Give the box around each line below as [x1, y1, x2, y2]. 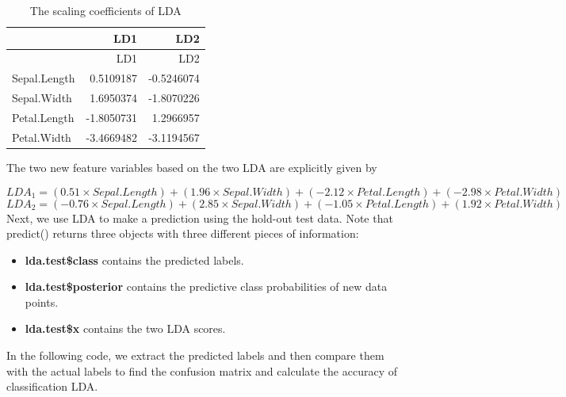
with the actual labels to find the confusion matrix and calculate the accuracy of [6, 362, 397, 379]
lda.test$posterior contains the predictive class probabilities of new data [25, 278, 388, 295]
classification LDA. [6, 378, 98, 395]
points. [25, 293, 59, 310]
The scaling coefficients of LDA [29, 2, 182, 18]
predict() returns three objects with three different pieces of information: [6, 225, 359, 242]
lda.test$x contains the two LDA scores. [25, 320, 226, 337]
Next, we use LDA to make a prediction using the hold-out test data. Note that [6, 209, 393, 226]
